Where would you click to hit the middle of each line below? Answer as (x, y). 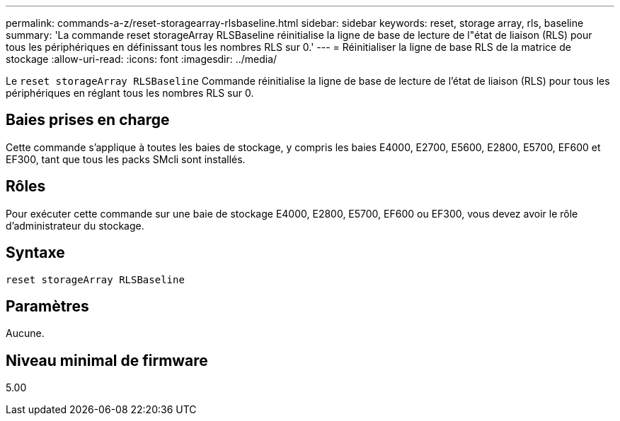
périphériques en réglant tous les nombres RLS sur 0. (130, 93)
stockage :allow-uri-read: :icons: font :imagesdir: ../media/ (142, 59)
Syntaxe (35, 253)
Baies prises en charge (88, 120)
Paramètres (47, 306)
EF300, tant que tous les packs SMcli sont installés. (126, 159)
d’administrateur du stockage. (75, 225)
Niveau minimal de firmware (107, 360)
